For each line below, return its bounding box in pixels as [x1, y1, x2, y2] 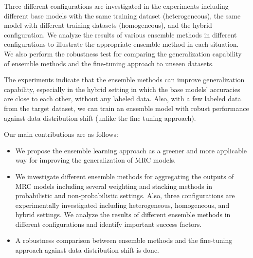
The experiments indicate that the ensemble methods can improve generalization [4, 74, 245, 85]
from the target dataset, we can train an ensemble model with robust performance [4, 103, 249, 113]
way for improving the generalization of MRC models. [15, 155, 176, 165]
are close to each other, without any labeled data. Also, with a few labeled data [4, 93, 241, 104]
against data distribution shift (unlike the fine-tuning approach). [4, 112, 196, 123]
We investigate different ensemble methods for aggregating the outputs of [15, 171, 234, 181]
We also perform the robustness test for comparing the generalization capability [4, 48, 242, 58]
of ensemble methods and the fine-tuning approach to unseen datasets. [4, 58, 214, 68]
